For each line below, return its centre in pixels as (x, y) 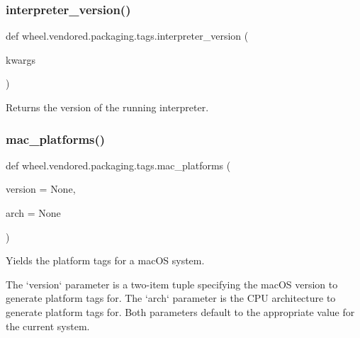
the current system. (48, 326)
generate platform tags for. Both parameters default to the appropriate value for (180, 311)
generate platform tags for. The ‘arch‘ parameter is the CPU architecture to (171, 298)
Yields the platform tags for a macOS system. (105, 260)
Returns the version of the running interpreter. (107, 107)
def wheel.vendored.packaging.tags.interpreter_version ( (127, 36)
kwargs (21, 59)
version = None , (41, 189)
